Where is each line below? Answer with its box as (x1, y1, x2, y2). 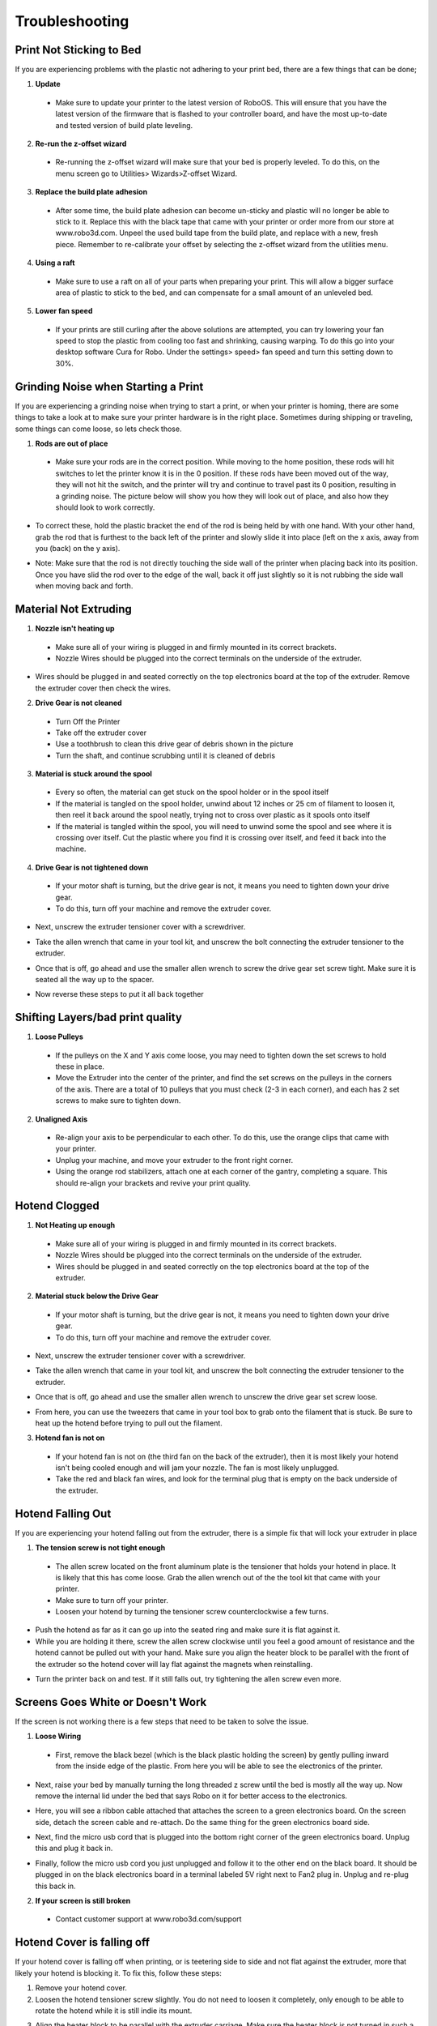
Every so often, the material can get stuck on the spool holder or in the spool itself (55, 787, 329, 797)
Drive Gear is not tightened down (35, 862, 149, 872)
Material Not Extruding (15, 602, 133, 616)
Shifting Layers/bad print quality (15, 1011, 182, 1024)
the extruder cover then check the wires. (35, 683, 172, 693)
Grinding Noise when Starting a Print (15, 379, 204, 393)
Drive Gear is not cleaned (35, 698, 122, 708)
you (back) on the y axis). (35, 544, 121, 554)
